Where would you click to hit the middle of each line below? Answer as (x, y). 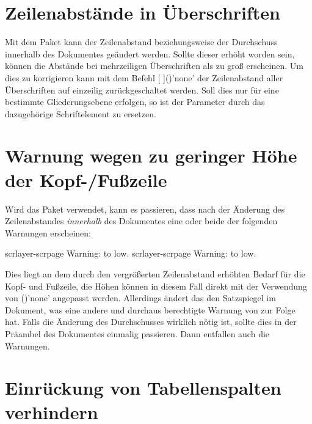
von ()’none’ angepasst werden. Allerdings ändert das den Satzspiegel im (140, 298)
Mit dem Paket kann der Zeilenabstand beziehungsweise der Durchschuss (141, 42)
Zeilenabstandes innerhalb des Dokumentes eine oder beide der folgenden (141, 221)
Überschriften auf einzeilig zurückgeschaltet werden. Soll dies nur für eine (142, 90)
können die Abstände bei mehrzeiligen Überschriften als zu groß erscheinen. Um (154, 66)
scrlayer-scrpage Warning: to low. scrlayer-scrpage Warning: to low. (131, 253)
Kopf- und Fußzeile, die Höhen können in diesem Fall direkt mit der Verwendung (156, 286)
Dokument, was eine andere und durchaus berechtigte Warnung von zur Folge (150, 309)
